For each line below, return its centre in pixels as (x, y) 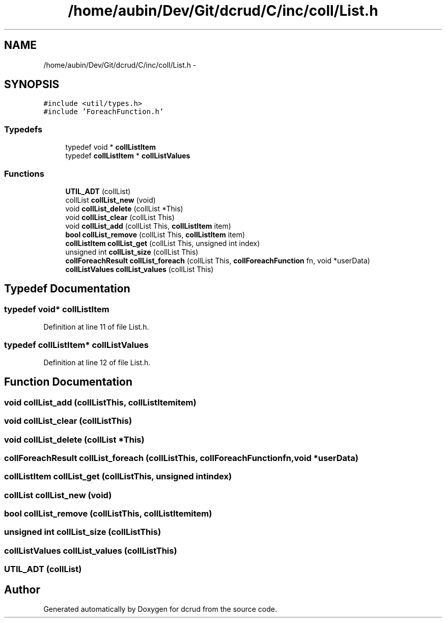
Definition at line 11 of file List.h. (96, 327)
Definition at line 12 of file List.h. (97, 362)
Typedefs (23, 129)
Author (22, 589)
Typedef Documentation (67, 289)
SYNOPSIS (32, 85)
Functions (24, 173)
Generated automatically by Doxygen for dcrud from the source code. (160, 609)
